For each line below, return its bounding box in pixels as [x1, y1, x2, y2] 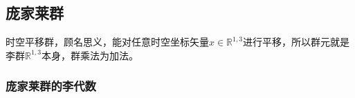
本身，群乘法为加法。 [41, 48, 138, 62]
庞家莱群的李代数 [6, 77, 96, 95]
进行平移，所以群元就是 [243, 35, 350, 49]
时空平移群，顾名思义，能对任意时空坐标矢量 [6, 35, 209, 49]
